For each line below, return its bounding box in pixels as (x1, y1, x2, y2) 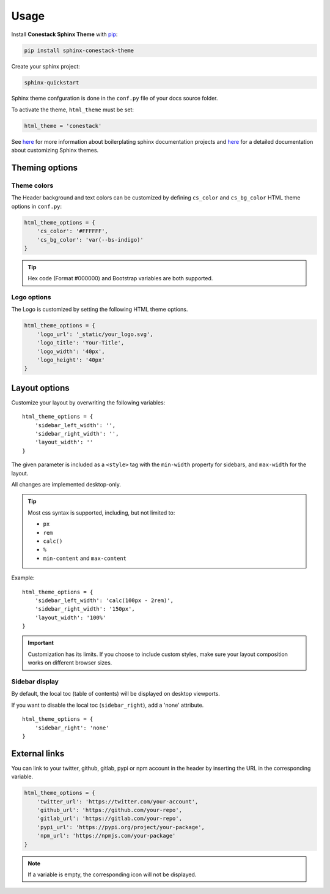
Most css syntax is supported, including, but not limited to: (28, 508, 175, 516)
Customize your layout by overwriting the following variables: (11, 398, 166, 406)
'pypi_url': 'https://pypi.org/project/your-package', (37, 824, 205, 830)
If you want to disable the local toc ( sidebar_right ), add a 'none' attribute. (11, 701, 204, 709)
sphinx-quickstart (24, 79, 79, 86)
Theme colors (11, 181, 54, 190)
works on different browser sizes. (28, 659, 112, 666)
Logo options (11, 293, 51, 302)
